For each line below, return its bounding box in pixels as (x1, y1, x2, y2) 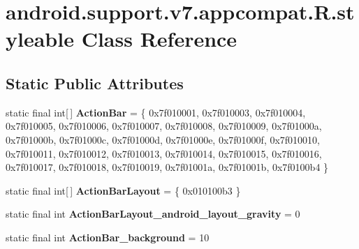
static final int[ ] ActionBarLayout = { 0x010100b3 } (6, 183, 241, 197)
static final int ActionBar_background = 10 (6, 229, 210, 244)
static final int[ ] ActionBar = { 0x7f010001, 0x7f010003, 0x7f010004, (6, 105, 306, 119)
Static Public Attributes (6, 72, 184, 93)
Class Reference (81, 24, 237, 53)
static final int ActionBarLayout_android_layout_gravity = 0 (6, 206, 300, 221)
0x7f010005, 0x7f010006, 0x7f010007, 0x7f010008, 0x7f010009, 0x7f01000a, (6, 119, 322, 133)
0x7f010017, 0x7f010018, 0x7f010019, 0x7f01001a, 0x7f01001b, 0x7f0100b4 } (6, 160, 329, 174)
